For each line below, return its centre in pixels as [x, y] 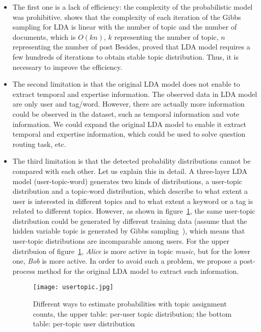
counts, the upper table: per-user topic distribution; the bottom [132, 313]
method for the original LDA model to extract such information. [138, 271]
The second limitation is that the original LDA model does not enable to [126, 84]
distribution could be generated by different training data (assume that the [130, 221]
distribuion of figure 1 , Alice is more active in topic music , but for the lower [132, 251]
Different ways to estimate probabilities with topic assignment [130, 304]
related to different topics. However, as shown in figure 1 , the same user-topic [134, 211]
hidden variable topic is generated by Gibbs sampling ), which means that [129, 231]
